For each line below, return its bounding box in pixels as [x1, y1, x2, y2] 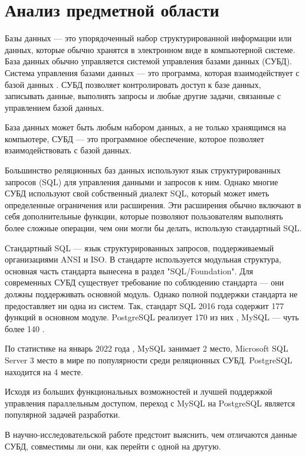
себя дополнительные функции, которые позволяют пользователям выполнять [5, 210, 283, 222]
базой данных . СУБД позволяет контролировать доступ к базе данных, [5, 78, 261, 90]
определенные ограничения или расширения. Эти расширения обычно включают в [5, 198, 301, 211]
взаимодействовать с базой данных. [5, 144, 131, 156]
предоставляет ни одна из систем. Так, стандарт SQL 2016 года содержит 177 [5, 299, 284, 311]
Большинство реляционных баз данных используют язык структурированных [5, 164, 281, 176]
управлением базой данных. [5, 101, 104, 113]
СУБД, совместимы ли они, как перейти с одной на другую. [5, 439, 221, 452]
